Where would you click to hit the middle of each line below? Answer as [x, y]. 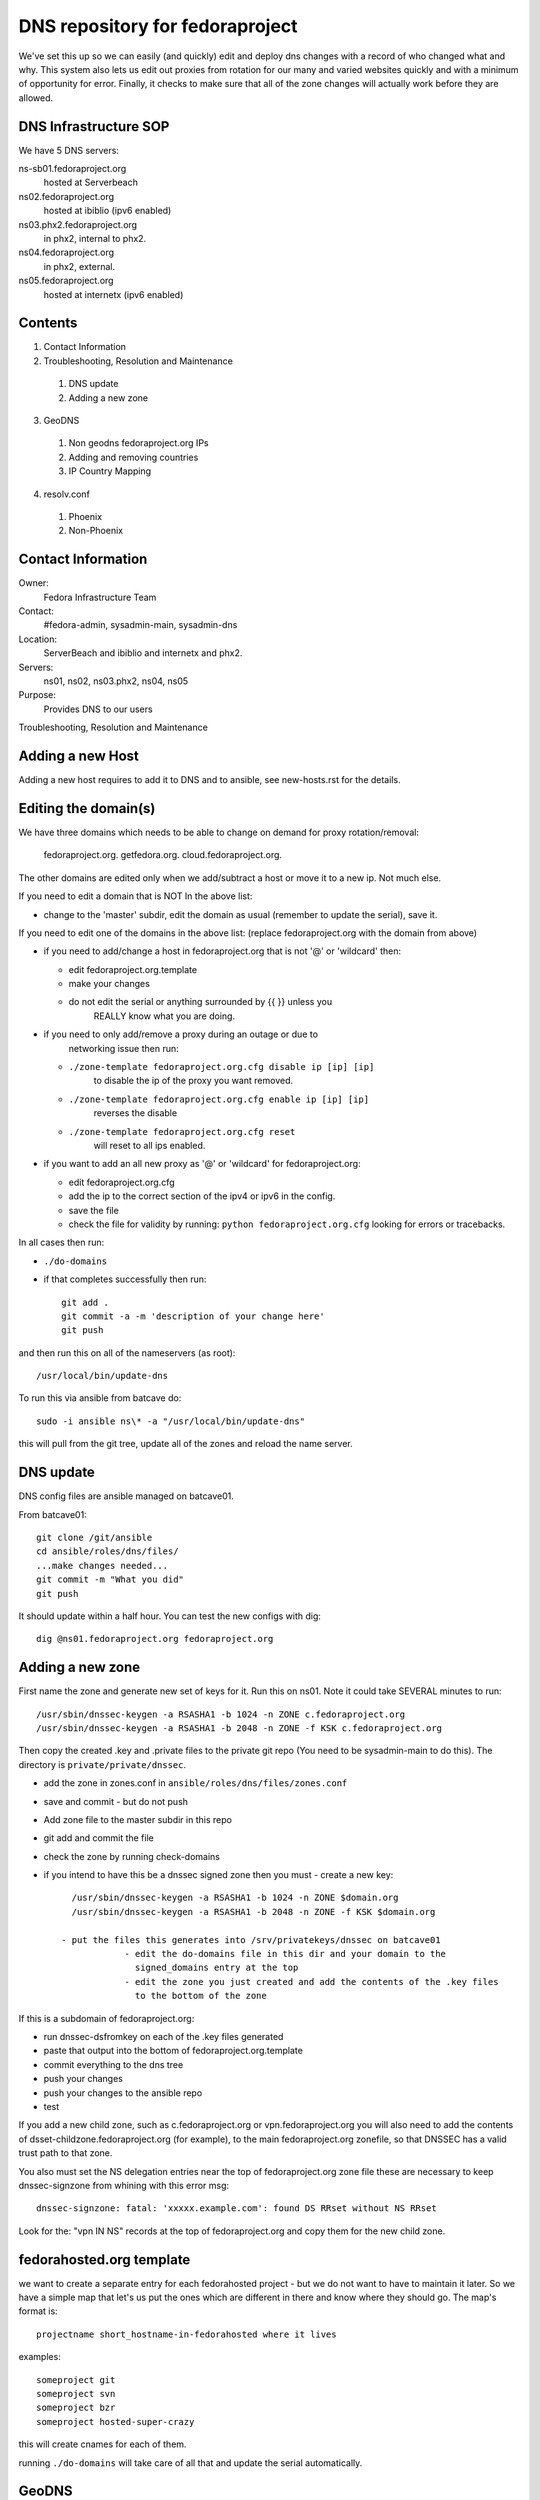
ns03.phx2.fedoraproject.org [78, 224]
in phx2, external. [79, 266]
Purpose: [37, 695]
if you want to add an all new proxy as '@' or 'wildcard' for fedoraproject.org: [202, 1164]
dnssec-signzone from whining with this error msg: [124, 2185]
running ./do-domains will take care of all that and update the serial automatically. [190, 2462]
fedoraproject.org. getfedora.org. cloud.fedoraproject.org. [163, 855]
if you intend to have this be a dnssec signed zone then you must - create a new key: [218, 1875]
